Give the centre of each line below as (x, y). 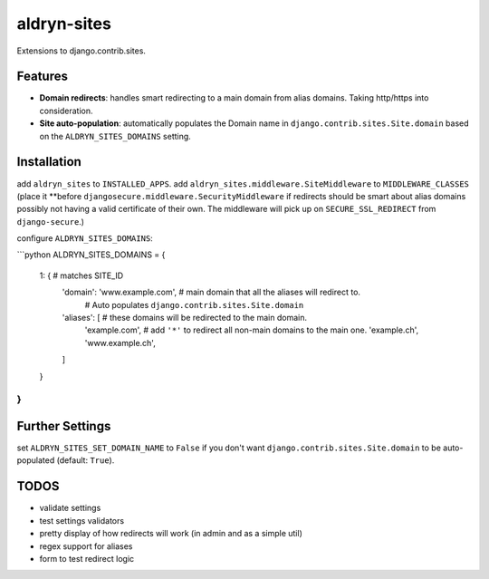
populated (36, 460)
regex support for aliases (86, 546)
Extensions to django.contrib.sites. (81, 51)
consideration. (66, 111)
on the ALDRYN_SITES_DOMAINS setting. (115, 136)
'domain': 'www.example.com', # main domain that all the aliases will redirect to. (211, 292)
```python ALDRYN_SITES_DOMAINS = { (91, 255)
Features (42, 77)
